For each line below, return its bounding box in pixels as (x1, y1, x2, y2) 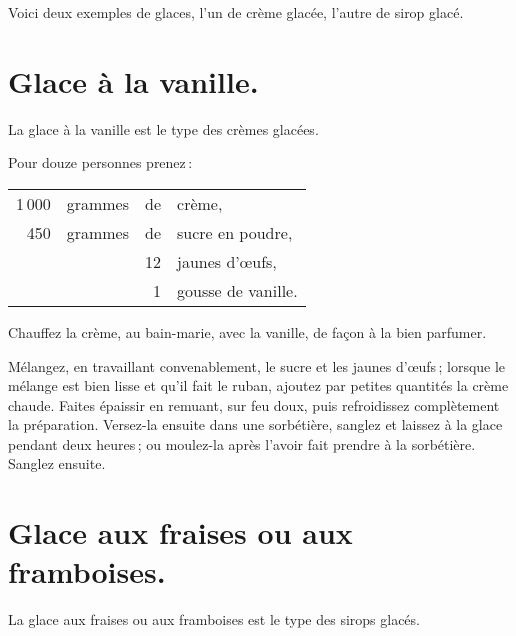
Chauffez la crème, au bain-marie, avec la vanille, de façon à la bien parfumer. (8, 321, 487, 342)
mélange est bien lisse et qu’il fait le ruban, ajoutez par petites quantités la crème (8, 375, 509, 396)
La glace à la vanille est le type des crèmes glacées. (8, 118, 319, 139)
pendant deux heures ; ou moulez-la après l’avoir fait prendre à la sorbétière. (8, 433, 476, 454)
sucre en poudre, (177, 220, 293, 244)
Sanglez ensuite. (8, 453, 106, 474)
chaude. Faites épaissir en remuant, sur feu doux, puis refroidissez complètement (8, 394, 500, 415)
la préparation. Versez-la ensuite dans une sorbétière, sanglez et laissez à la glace (8, 414, 503, 435)
